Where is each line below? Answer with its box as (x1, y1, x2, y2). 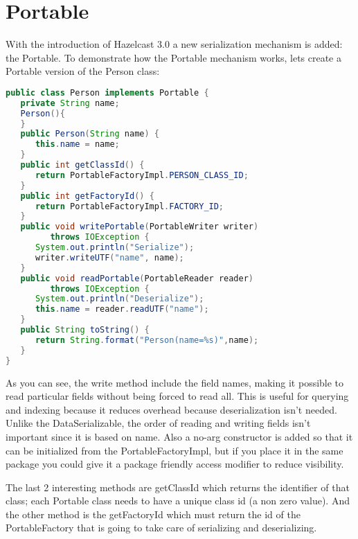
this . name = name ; (35, 139, 120, 150)
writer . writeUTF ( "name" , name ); (35, 252, 184, 263)
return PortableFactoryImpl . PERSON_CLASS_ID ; (35, 170, 249, 180)
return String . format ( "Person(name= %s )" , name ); (35, 335, 259, 345)
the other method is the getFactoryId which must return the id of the (6, 506, 301, 521)
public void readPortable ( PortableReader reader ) (20, 273, 254, 283)
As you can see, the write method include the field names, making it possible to (6, 375, 344, 389)
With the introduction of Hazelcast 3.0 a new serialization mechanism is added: (6, 37, 343, 51)
